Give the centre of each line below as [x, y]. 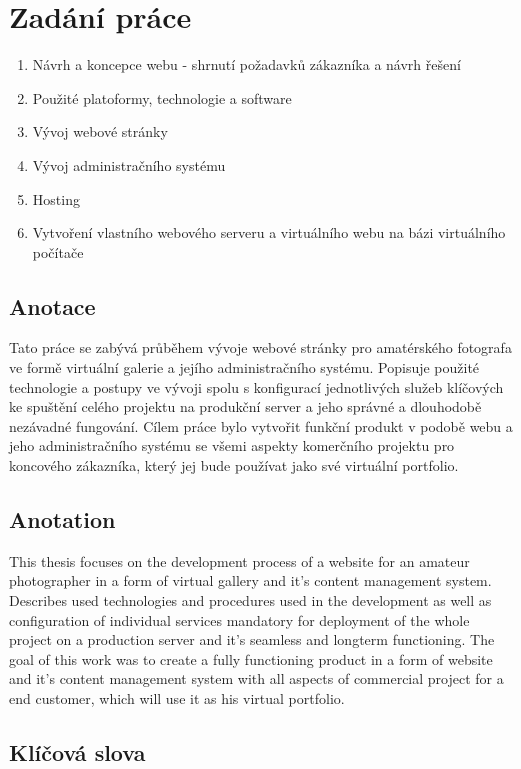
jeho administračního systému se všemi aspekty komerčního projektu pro [232, 445]
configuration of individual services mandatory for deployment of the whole [239, 619]
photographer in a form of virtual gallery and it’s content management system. [250, 580]
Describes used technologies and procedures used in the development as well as [250, 600]
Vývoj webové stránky [100, 131]
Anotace [52, 305]
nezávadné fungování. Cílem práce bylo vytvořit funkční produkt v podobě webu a [261, 425]
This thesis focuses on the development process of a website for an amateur [239, 560]
